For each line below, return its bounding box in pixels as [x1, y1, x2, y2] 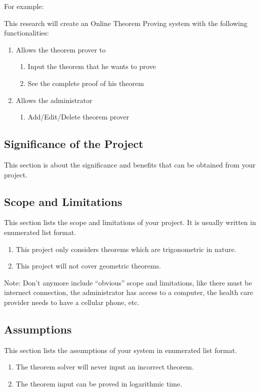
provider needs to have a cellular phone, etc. [4, 296, 139, 307]
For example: [4, 1, 44, 11]
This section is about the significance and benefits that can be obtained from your [4, 159, 255, 169]
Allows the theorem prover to [15, 44, 106, 54]
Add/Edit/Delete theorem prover [27, 111, 129, 122]
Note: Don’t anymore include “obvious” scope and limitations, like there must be [4, 277, 252, 287]
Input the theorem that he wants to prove [27, 61, 156, 71]
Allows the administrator [15, 94, 92, 105]
